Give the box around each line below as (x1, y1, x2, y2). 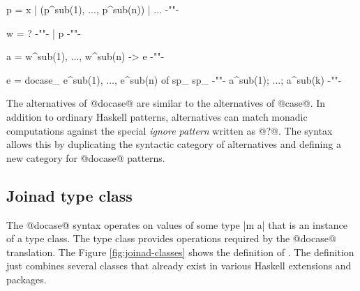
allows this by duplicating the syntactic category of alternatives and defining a (6, 137, 341, 151)
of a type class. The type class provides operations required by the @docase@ (6, 231, 336, 246)
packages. (6, 271, 47, 286)
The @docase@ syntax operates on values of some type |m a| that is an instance (6, 217, 347, 232)
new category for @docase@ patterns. (6, 150, 165, 165)
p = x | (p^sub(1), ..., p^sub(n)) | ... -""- (6, 2, 179, 16)
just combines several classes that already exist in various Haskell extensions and (6, 258, 352, 273)
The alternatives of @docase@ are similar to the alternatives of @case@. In (6, 96, 326, 110)
